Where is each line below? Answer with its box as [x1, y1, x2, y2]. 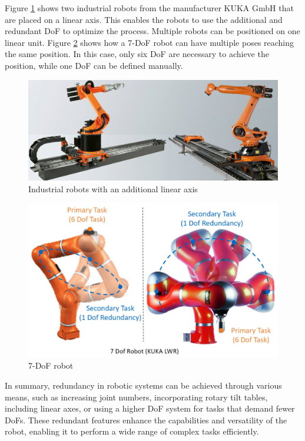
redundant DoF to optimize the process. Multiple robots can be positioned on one [5, 25, 300, 37]
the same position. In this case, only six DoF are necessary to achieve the [5, 48, 269, 60]
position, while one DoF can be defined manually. [5, 59, 183, 71]
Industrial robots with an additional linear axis [28, 182, 198, 195]
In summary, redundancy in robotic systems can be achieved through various [5, 379, 282, 392]
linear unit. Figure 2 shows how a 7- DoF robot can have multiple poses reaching [5, 36, 294, 48]
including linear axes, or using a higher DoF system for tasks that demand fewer [5, 402, 295, 415]
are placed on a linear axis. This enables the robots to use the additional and [5, 13, 283, 25]
